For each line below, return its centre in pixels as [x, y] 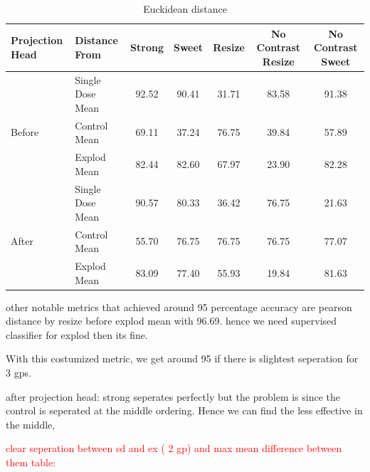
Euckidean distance [185, 9]
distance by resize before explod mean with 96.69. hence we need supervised [171, 321]
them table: [31, 462]
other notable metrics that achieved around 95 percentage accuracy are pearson [179, 306]
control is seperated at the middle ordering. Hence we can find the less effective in [184, 410]
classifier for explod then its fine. [77, 334]
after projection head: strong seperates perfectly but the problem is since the [173, 396]
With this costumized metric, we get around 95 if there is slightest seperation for [182, 358]
